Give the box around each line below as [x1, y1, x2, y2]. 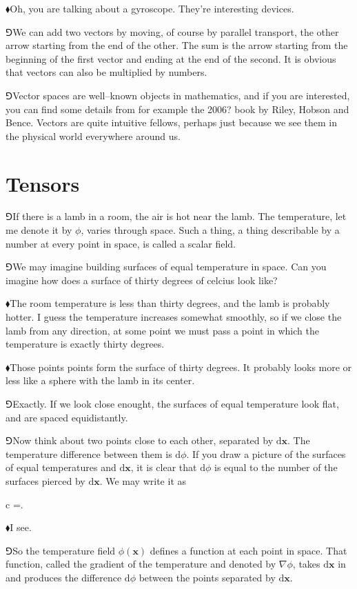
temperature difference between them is [6, 446, 172, 461]
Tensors [6, 169, 80, 197]
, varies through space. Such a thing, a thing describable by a [81, 223, 340, 237]
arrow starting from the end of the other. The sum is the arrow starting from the [6, 38, 348, 52]
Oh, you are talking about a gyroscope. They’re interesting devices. [10, 1, 294, 15]
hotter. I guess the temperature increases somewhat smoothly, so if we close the [6, 310, 342, 324]
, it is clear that [130, 460, 197, 475]
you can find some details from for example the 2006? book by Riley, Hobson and [6, 101, 349, 116]
